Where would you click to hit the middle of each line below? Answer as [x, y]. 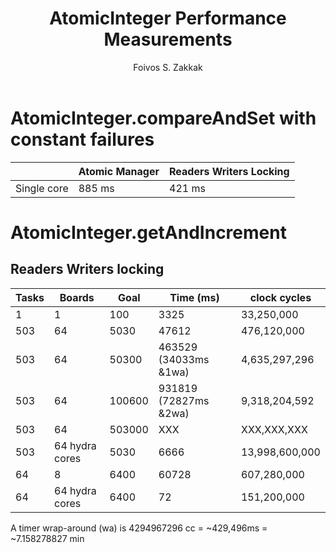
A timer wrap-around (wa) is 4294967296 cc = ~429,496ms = [139, 528]
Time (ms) [194, 297]
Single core [42, 188]
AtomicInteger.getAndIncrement [148, 232]
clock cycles [280, 297]
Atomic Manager [119, 171]
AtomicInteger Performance [168, 18]
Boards [77, 297]
